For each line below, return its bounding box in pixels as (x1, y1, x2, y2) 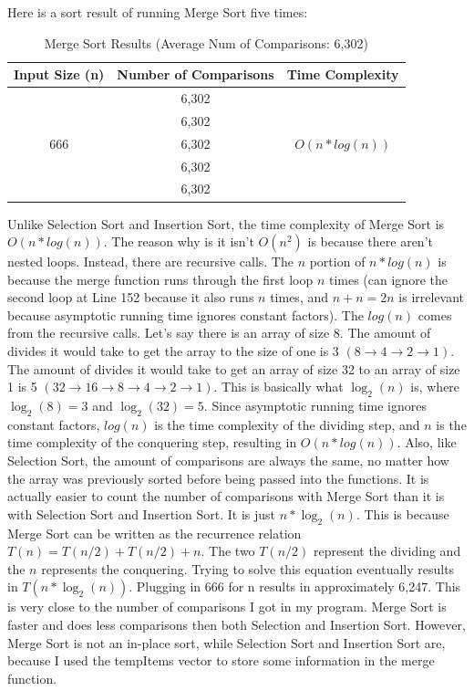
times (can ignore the (328, 269, 448, 288)
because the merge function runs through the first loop (7, 269, 314, 288)
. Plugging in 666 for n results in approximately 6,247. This (129, 577, 461, 596)
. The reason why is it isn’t (103, 232, 254, 251)
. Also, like (397, 433, 457, 452)
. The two (201, 541, 255, 560)
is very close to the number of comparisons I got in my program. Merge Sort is (7, 597, 447, 616)
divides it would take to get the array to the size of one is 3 (7, 341, 339, 361)
